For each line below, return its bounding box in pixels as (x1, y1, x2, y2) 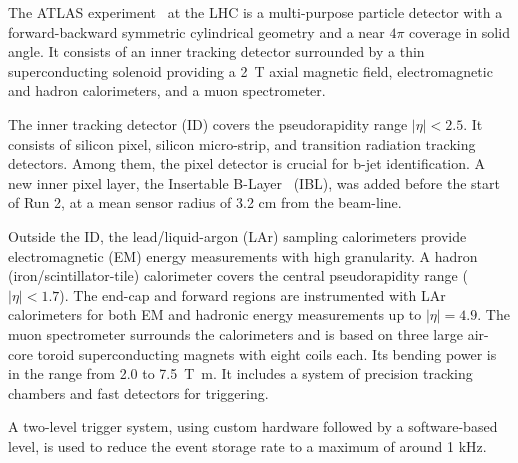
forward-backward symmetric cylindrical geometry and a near (8, 21, 385, 42)
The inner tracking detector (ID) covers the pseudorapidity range (8, 113, 408, 134)
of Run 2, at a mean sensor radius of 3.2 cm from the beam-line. (8, 192, 402, 213)
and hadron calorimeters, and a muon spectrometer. (8, 80, 326, 101)
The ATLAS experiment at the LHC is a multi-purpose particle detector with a (8, 2, 503, 22)
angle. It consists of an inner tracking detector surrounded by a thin (8, 41, 425, 62)
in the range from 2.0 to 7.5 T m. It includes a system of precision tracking (8, 363, 473, 384)
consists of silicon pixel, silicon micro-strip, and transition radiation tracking (8, 133, 476, 154)
